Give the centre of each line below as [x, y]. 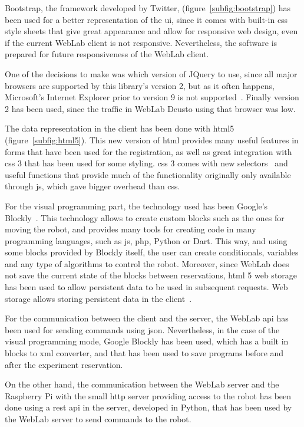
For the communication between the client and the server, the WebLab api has [147, 318]
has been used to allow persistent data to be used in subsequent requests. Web [146, 287]
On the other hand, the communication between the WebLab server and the [142, 384]
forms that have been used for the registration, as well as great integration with [148, 151]
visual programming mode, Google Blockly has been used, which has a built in [147, 341]
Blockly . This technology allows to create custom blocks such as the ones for [145, 217]
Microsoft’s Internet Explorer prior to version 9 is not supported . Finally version [152, 97]
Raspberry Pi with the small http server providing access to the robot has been [148, 395]
